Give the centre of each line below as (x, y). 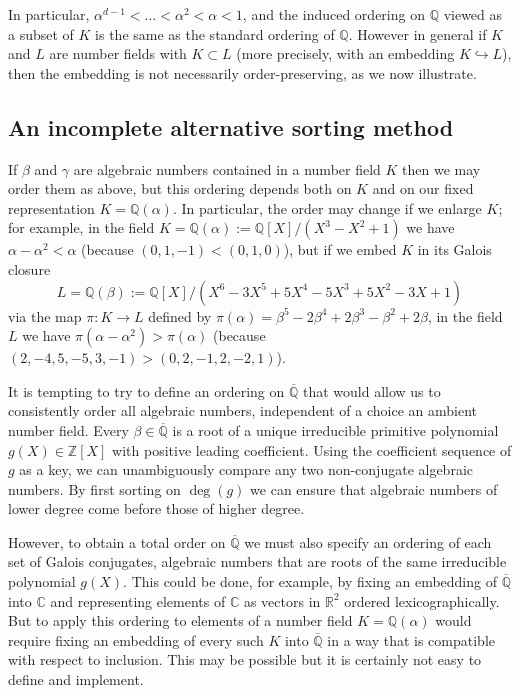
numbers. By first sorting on (94, 488)
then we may (441, 168)
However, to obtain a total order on (117, 541)
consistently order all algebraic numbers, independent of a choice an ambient (242, 410)
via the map (45, 315)
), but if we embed (340, 249)
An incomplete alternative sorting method (231, 126)
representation (51, 207)
